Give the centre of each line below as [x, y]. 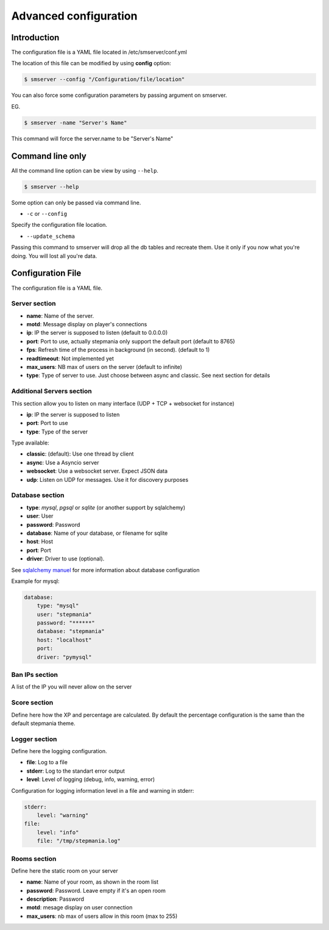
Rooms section [34, 859]
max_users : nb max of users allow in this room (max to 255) [102, 916]
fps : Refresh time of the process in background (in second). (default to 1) [118, 350]
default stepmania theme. [43, 723]
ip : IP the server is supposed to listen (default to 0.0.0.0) [97, 333]
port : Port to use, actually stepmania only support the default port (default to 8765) [131, 341]
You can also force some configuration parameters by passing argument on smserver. [119, 95]
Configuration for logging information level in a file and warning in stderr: [103, 790]
